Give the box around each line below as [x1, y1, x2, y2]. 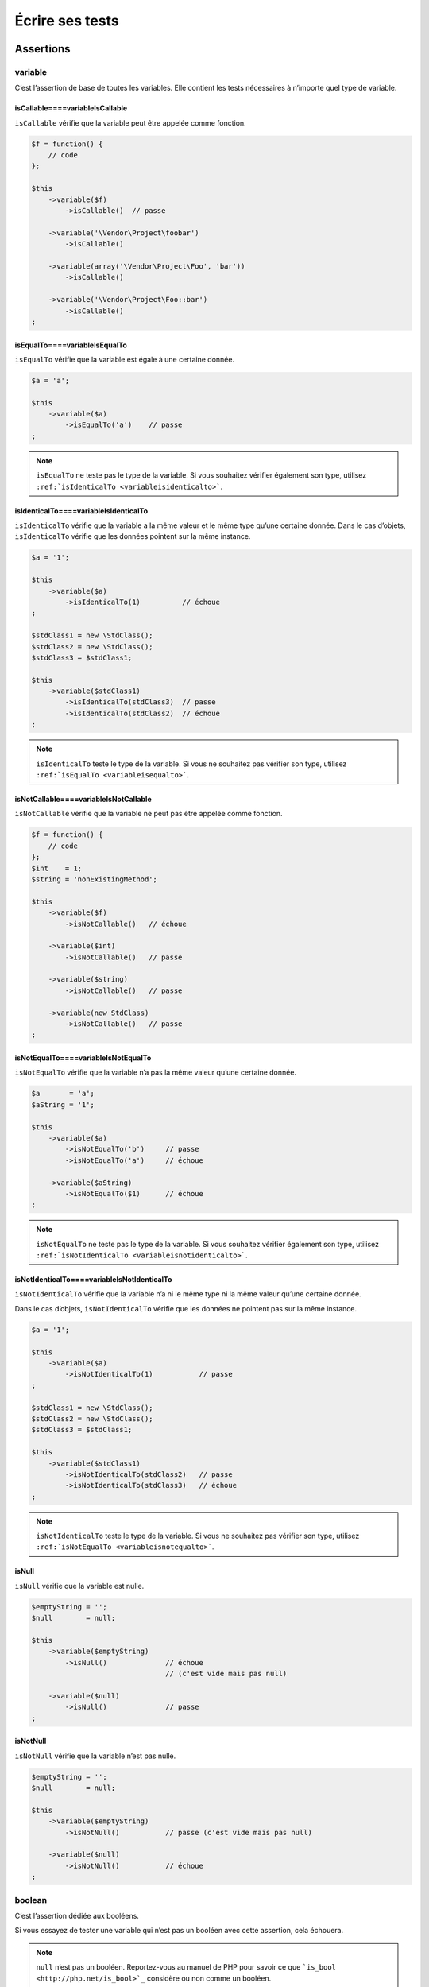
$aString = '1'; [31, 1100, 95, 1109]
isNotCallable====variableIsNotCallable [14, 795, 152, 804]
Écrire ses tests [14, 12, 119, 29]
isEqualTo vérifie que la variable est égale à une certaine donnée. [14, 354, 234, 364]
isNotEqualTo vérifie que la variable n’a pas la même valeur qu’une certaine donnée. [14, 1067, 297, 1077]
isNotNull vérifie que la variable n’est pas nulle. [14, 1751, 176, 1760]
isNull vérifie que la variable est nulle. [14, 1581, 145, 1590]
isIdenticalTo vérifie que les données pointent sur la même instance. [14, 532, 251, 541]
